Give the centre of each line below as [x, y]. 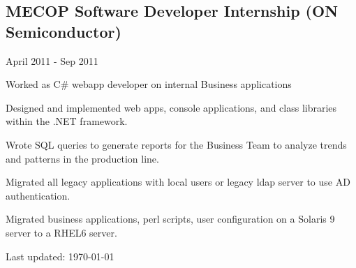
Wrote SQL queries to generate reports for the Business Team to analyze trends [176, 144]
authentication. [38, 195]
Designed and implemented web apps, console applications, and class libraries [171, 107]
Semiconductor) [64, 31]
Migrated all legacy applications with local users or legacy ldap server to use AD [178, 182]
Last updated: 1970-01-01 [60, 256]
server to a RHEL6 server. [61, 232]
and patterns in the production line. [82, 158]
